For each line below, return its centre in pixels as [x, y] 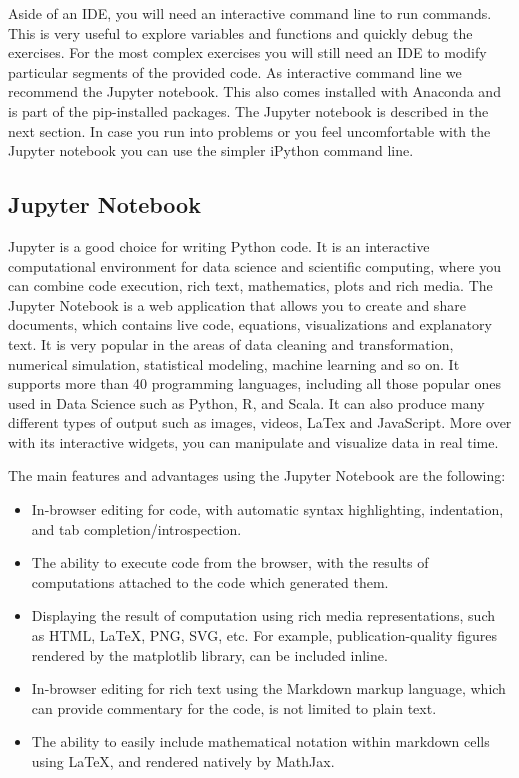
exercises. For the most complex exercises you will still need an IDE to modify [247, 52]
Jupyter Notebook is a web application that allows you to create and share [237, 304]
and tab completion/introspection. [136, 528]
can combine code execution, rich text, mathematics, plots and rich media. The [250, 285]
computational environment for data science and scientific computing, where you [254, 265]
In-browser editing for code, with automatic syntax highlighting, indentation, [267, 509]
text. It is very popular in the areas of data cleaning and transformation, [231, 343]
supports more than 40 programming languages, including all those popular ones [254, 383]
